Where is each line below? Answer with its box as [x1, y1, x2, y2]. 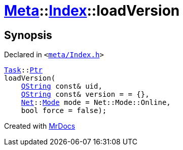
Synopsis [4, 28, 52, 42]
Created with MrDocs [4, 122, 76, 131]
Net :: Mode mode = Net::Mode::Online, [21, 98, 171, 107]
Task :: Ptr [4, 66, 43, 74]
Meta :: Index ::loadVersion [4, 2, 180, 19]
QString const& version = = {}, [21, 90, 150, 99]
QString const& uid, [21, 82, 102, 91]
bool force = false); [21, 106, 107, 115]
